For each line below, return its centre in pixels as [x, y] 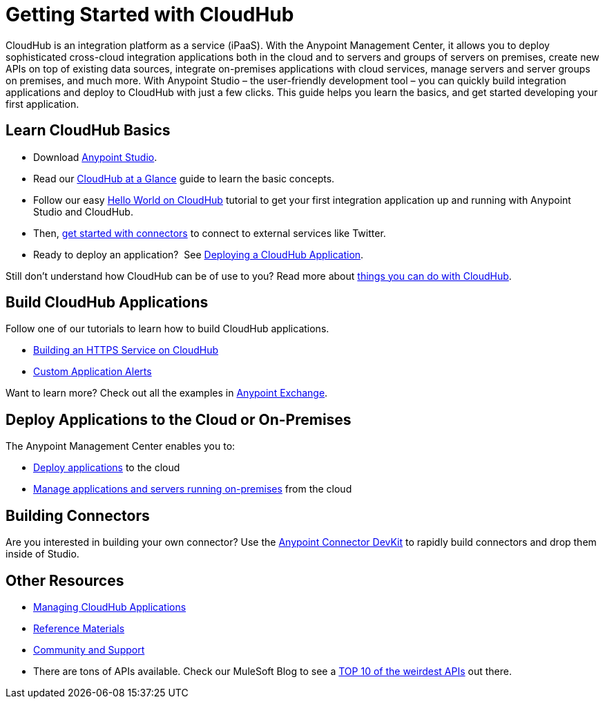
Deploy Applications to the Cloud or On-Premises [179, 419]
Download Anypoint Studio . [95, 157]
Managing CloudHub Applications [110, 607]
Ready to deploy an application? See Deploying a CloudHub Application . [199, 254]
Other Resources [65, 580]
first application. [42, 104]
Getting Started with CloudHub [150, 15]
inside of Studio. [42, 554]
